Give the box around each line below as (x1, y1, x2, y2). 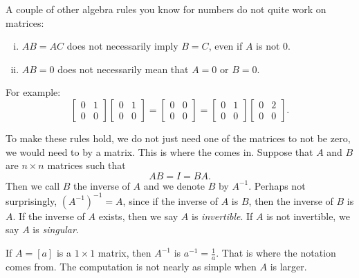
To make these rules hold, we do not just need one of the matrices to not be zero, (6, 130, 351, 145)
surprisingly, (6, 193, 57, 208)
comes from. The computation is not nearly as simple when (6, 259, 257, 273)
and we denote (143, 178, 205, 192)
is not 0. (256, 39, 291, 53)
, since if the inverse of (122, 193, 219, 208)
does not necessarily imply (66, 39, 178, 53)
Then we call (6, 178, 60, 192)
